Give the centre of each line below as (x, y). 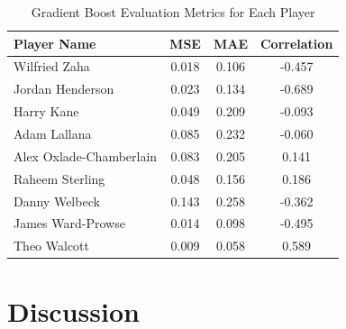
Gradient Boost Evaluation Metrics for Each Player (173, 12)
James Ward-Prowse (69, 223)
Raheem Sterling (59, 178)
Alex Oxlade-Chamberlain (86, 155)
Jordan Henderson (64, 89)
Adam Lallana (53, 133)
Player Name (55, 43)
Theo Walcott (51, 246)
